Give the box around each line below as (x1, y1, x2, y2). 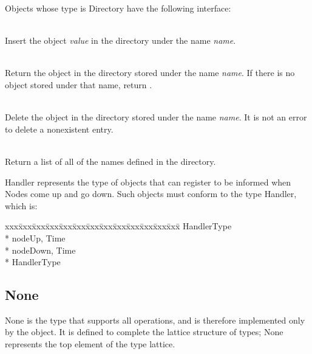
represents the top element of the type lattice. (5, 338, 175, 350)
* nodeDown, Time (5, 243, 76, 256)
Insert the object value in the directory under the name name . (5, 34, 236, 47)
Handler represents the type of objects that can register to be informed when (5, 175, 291, 188)
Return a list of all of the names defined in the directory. (5, 154, 216, 167)
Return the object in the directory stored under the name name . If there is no (5, 66, 295, 79)
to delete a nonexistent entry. (5, 122, 114, 135)
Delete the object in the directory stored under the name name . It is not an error (5, 111, 307, 123)
